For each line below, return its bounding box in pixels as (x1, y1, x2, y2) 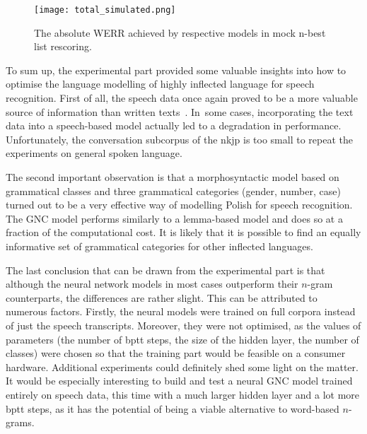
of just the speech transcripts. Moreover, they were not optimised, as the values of (6, 317, 361, 332)
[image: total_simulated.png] (34, 5, 176, 15)
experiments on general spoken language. (6, 146, 182, 160)
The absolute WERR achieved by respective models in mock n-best (34, 25, 326, 40)
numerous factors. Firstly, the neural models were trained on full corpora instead (6, 304, 356, 319)
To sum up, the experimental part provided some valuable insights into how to (6, 62, 346, 77)
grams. (6, 415, 35, 430)
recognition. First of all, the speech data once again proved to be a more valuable (6, 90, 358, 105)
